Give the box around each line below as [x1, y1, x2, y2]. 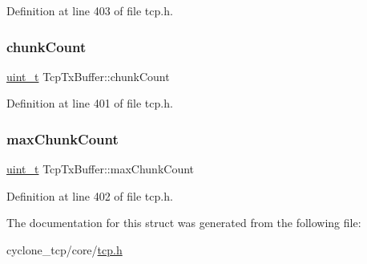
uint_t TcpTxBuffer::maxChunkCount [6, 160, 195, 177]
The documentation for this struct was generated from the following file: [6, 214, 361, 231]
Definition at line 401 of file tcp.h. [6, 95, 173, 112]
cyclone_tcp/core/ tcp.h [6, 242, 123, 258]
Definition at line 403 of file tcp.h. [6, 2, 173, 18]
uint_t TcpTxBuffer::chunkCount [6, 67, 170, 84]
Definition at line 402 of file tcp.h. [6, 187, 173, 204]
